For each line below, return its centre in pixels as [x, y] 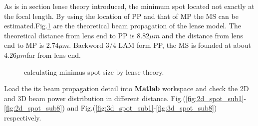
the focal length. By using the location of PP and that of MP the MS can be [121, 16]
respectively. [23, 117]
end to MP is [24, 45]
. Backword [86, 45]
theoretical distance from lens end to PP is [69, 35]
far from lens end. [54, 55]
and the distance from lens [202, 35]
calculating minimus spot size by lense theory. [94, 71]
